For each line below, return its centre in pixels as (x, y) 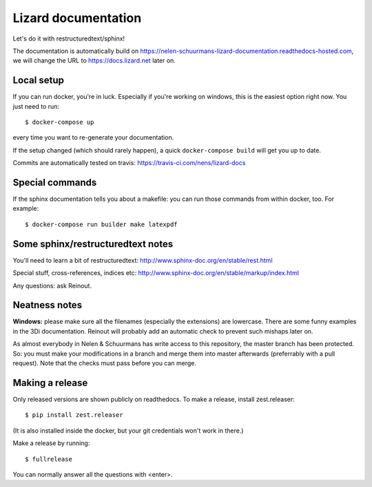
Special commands (55, 183)
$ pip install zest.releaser (74, 415)
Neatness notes (48, 305)
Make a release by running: (51, 443)
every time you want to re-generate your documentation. (93, 138)
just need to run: (36, 106)
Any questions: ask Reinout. (52, 285)
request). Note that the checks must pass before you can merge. (104, 363)
